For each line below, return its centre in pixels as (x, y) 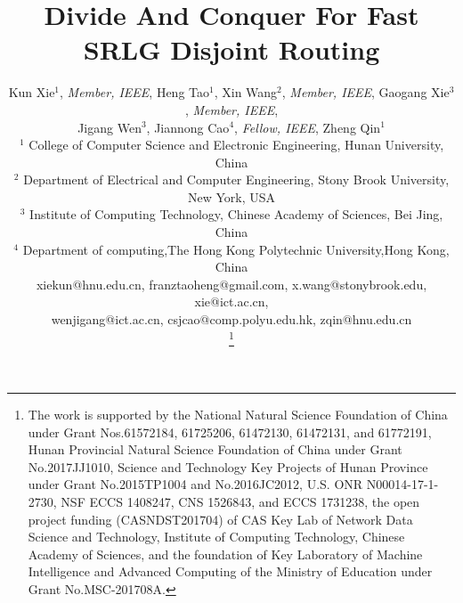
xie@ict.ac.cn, (231, 301)
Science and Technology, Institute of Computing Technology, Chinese (216, 537)
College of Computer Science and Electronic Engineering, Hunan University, (236, 145)
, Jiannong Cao (188, 127)
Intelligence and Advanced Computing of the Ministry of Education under (230, 571)
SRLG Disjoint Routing (231, 49)
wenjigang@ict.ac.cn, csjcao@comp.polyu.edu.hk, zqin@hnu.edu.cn (231, 319)
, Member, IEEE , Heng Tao (134, 92)
